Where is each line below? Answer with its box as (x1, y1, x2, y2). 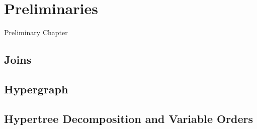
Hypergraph (4, 81, 68, 96)
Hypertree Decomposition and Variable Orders (4, 110, 253, 126)
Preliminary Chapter (4, 27, 68, 38)
